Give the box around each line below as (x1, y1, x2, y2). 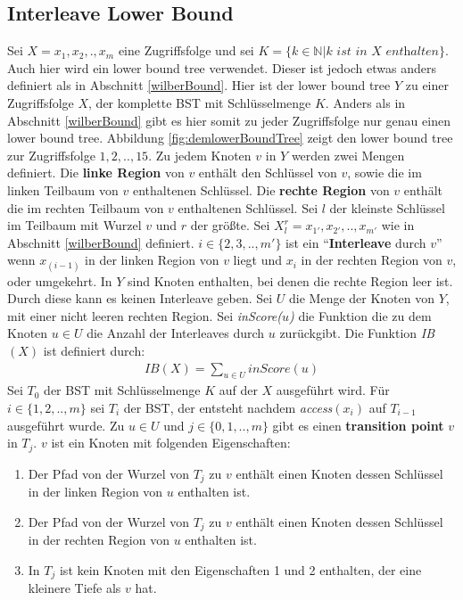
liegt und (233, 251, 283, 269)
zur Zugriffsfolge (7, 145, 95, 164)
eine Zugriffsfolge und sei (118, 41, 254, 60)
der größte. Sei (190, 216, 270, 234)
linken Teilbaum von (7, 180, 119, 199)
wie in (381, 216, 415, 234)
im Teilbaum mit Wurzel (7, 216, 142, 234)
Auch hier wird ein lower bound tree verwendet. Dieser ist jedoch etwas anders (7, 58, 437, 77)
